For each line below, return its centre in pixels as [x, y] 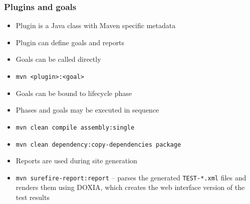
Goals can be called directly [58, 59]
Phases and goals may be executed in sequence [87, 110]
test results [33, 197]
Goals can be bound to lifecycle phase [74, 93]
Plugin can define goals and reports [70, 42]
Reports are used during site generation [76, 161]
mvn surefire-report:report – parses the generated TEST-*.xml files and [131, 177]
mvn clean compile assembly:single [75, 127]
